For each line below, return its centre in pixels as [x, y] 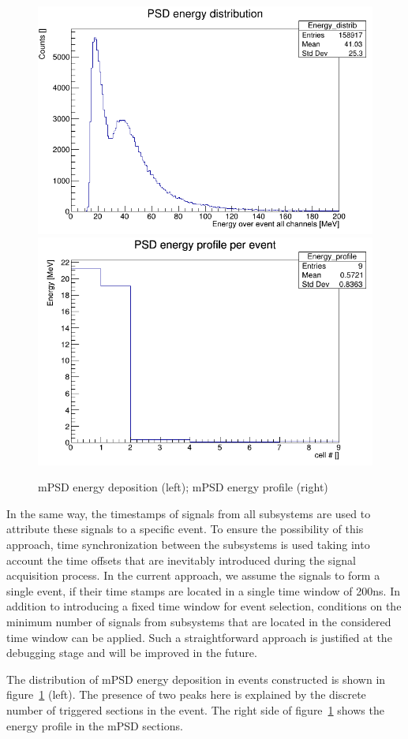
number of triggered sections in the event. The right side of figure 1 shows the [195, 709]
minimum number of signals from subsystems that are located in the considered [199, 621]
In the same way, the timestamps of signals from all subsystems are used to [189, 513]
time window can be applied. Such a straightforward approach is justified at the [199, 637]
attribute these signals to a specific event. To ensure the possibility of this [185, 529]
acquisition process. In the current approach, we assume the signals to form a [193, 575]
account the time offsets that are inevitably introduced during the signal [181, 560]
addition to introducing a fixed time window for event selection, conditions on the [204, 606]
